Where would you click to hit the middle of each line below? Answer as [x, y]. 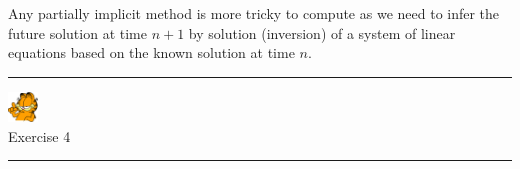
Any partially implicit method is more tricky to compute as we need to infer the [254, 13]
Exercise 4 [39, 135]
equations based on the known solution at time [151, 52]
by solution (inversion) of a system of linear [322, 32]
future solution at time [77, 32]
